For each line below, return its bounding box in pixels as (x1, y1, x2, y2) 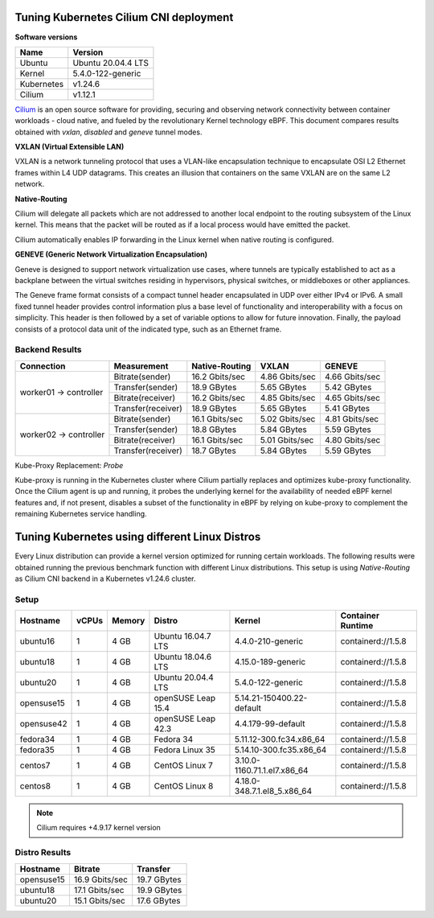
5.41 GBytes (324, 402, 371, 414)
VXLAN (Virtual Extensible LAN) (14, 142, 125, 152)
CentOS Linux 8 (154, 780, 214, 792)
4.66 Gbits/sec (324, 371, 381, 382)
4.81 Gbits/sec (324, 413, 379, 424)
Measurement (113, 360, 169, 372)
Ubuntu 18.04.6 (154, 652, 212, 663)
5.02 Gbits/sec (260, 413, 316, 424)
